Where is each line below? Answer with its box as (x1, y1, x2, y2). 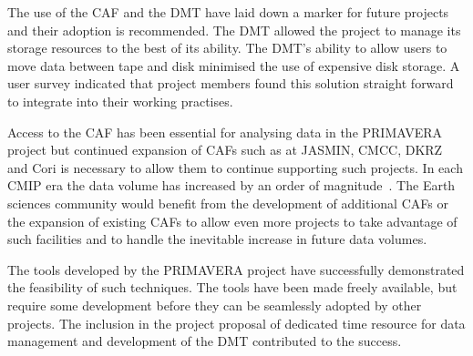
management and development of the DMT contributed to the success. (7, 331, 402, 351)
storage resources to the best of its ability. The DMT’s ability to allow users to (7, 38, 447, 57)
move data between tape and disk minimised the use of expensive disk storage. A (7, 56, 460, 75)
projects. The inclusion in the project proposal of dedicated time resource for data (7, 313, 466, 332)
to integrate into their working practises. (7, 91, 233, 110)
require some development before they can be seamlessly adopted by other (7, 295, 422, 314)
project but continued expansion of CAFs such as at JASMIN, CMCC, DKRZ (7, 140, 443, 159)
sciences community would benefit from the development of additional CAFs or (7, 193, 448, 212)
